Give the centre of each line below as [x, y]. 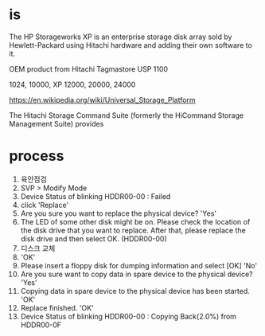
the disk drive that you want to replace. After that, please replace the [133, 230]
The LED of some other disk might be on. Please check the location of [135, 221]
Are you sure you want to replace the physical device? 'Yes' [119, 213]
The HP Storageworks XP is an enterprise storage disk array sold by [121, 37]
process [37, 156]
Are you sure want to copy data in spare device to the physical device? [136, 274]
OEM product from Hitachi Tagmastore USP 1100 [89, 68]
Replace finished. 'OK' [57, 307]
